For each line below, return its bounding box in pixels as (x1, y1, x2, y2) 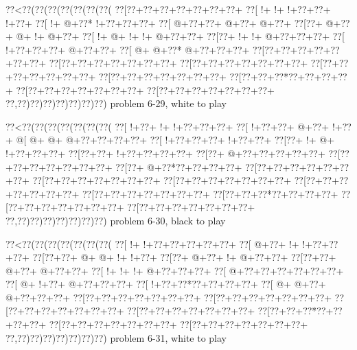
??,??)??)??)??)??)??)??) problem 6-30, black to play (5, 213, 226, 227)
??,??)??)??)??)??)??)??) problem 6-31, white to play (5, 330, 227, 345)
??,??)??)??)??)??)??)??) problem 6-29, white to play (5, 96, 227, 110)
